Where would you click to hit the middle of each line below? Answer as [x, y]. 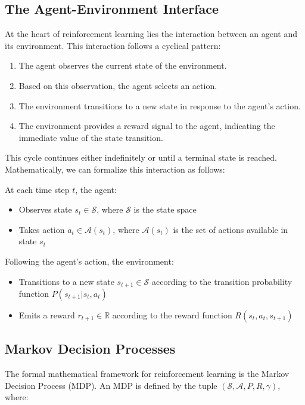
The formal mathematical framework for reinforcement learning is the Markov [147, 374]
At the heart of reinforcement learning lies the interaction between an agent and [151, 34]
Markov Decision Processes [90, 349]
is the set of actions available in [231, 229]
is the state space [165, 209]
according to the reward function [172, 315]
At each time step [37, 189]
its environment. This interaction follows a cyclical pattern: [113, 45]
